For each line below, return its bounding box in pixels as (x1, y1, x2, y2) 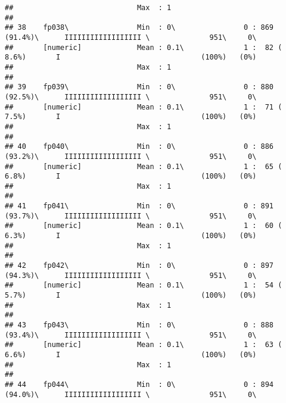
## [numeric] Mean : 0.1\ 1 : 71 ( (5, 102, 282, 111)
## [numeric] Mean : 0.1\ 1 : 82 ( (5, 43, 282, 52)
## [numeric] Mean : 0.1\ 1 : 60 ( (5, 221, 282, 230)
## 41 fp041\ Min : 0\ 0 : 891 (5, 202, 274, 211)
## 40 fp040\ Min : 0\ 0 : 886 (5, 142, 274, 151)
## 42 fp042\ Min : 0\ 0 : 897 (5, 261, 274, 270)
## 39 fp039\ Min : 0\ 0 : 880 (5, 83, 274, 92)
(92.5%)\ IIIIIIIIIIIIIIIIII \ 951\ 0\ (5, 92, 257, 101)
